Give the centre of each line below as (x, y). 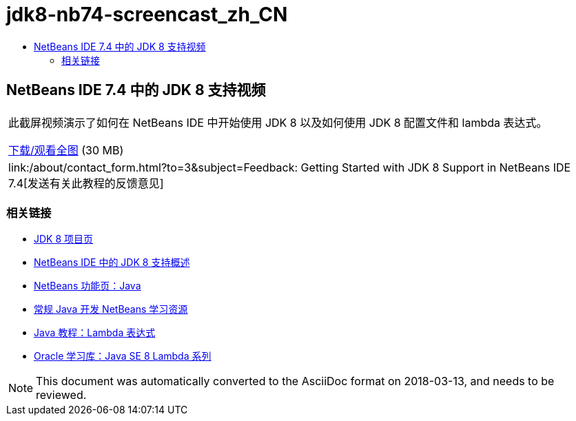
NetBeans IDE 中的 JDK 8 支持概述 (112, 263)
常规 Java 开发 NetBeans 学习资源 (111, 309)
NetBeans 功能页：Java (88, 286)
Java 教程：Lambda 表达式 (95, 333)
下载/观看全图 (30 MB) (66, 150)
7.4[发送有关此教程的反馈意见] (86, 183)
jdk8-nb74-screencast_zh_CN (147, 14)
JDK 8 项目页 (64, 239)
